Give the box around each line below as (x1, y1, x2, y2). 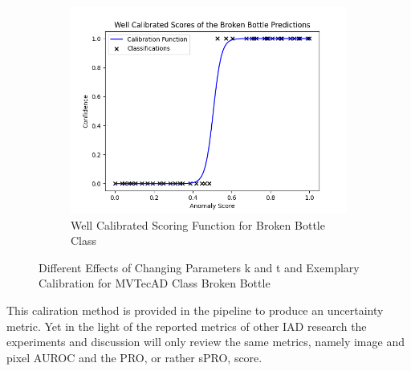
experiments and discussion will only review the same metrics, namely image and (6, 333, 405, 350)
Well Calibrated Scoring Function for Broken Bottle (71, 216, 325, 233)
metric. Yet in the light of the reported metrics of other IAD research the (6, 317, 367, 334)
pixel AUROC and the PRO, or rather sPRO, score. (6, 349, 262, 365)
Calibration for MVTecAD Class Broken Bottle (39, 275, 271, 291)
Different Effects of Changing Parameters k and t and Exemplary (39, 259, 360, 275)
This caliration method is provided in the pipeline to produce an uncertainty (6, 301, 384, 318)
